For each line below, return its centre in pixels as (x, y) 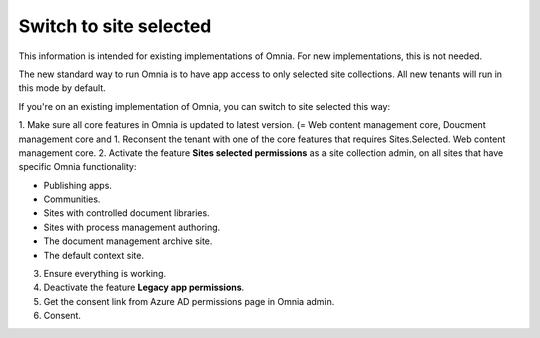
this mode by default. (62, 88)
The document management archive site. (128, 241)
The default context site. (94, 255)
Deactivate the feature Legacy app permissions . (144, 287)
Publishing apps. (77, 185)
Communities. (72, 199)
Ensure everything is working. (105, 274)
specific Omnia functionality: (77, 167)
